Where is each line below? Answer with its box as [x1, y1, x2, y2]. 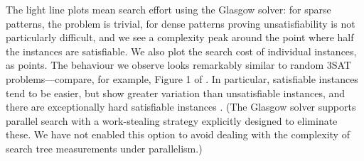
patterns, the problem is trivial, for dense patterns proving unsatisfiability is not [6, 16, 355, 30]
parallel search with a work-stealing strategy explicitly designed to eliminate [6, 113, 338, 128]
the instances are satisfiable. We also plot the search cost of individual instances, [6, 43, 357, 58]
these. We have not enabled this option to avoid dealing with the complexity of [6, 127, 350, 142]
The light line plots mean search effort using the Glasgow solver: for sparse [6, 2, 331, 16]
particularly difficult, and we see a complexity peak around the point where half [6, 30, 354, 45]
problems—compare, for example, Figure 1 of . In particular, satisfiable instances [6, 71, 358, 86]
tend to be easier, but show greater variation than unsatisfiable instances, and [6, 85, 346, 100]
